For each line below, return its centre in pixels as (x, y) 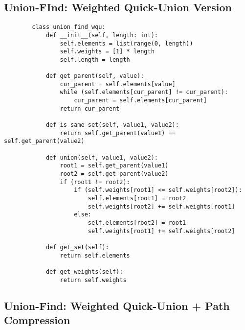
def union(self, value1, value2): (102, 157)
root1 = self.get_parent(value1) (114, 166)
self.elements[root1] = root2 (137, 198)
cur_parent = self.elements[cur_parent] (141, 101)
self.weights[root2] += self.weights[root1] (161, 206)
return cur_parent (90, 108)
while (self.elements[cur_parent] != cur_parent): (144, 92)
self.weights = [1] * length (107, 52)
